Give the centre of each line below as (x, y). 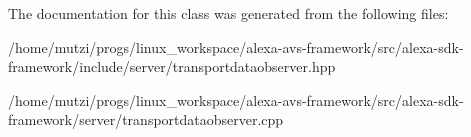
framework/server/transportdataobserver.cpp (146, 119)
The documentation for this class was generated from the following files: (228, 13)
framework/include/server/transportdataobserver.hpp (172, 66)
